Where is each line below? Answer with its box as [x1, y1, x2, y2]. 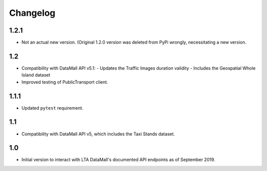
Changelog [9, 7, 55, 18]
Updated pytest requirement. [21, 105, 84, 111]
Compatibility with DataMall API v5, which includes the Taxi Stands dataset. [21, 131, 175, 137]
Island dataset [21, 72, 50, 78]
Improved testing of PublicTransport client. [21, 79, 108, 85]
